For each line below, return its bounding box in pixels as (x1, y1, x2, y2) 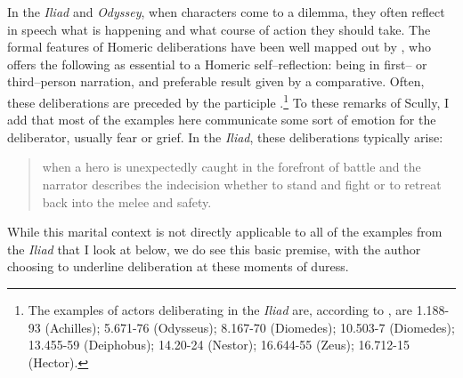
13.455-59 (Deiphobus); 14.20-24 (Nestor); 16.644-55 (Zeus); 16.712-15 (28, 335, 410, 354)
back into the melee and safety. (42, 192, 212, 211)
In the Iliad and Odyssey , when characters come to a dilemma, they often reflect (7, 3, 445, 20)
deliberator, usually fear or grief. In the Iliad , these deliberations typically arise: (7, 127, 443, 146)
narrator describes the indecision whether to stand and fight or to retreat (42, 175, 442, 193)
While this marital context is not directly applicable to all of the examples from (7, 222, 443, 241)
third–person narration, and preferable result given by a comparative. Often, (7, 72, 425, 91)
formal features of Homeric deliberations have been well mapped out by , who (7, 37, 431, 56)
